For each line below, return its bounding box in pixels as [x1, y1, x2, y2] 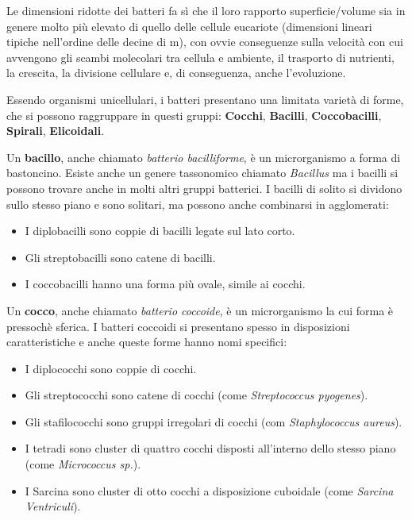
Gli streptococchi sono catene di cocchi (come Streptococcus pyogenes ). [25, 387, 368, 403]
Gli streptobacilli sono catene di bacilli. [25, 248, 216, 265]
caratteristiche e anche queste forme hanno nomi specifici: [6, 333, 287, 350]
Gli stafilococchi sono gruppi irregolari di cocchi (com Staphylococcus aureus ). [25, 413, 402, 429]
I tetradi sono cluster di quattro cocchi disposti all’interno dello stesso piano [25, 440, 396, 456]
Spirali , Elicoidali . [6, 122, 105, 139]
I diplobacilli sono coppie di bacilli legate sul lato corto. [25, 222, 295, 239]
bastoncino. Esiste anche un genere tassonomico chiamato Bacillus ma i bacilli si [6, 164, 399, 181]
